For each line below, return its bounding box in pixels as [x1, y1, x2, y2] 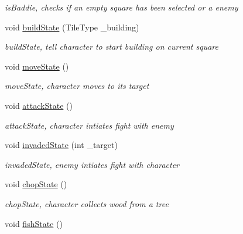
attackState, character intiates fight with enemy [5, 119, 174, 131]
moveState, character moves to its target [5, 80, 149, 92]
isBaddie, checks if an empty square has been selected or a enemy [5, 1, 238, 13]
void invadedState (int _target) [5, 139, 118, 151]
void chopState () [5, 178, 67, 190]
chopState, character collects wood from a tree [5, 197, 169, 209]
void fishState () [5, 217, 63, 229]
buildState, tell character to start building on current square [5, 40, 219, 53]
